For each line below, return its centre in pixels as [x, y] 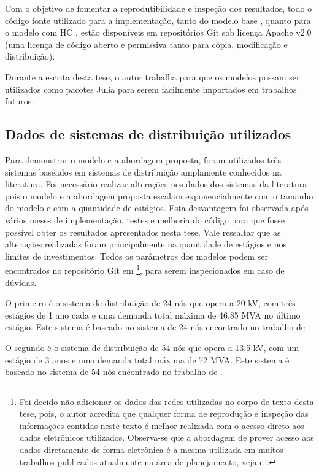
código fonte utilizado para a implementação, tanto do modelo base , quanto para [158, 20]
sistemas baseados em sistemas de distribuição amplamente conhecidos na [143, 172]
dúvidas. [21, 282]
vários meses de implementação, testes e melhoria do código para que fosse [145, 219]
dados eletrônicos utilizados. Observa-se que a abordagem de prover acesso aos [167, 437]
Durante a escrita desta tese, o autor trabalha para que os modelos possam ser [152, 76]
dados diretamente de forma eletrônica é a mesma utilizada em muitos [151, 450]
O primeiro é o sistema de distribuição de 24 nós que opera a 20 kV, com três [150, 303]
